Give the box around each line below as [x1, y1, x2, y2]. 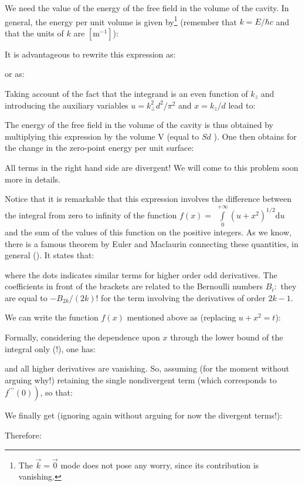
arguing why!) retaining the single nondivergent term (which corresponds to [5, 373, 277, 386]
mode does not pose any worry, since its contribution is [60, 458, 259, 471]
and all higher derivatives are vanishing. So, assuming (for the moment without [5, 362, 290, 374]
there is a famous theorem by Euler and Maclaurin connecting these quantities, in [5, 237, 299, 249]
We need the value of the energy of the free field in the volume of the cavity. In [5, 2, 289, 14]
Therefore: [5, 429, 42, 441]
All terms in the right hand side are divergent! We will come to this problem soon [5, 161, 299, 173]
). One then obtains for [213, 130, 297, 142]
